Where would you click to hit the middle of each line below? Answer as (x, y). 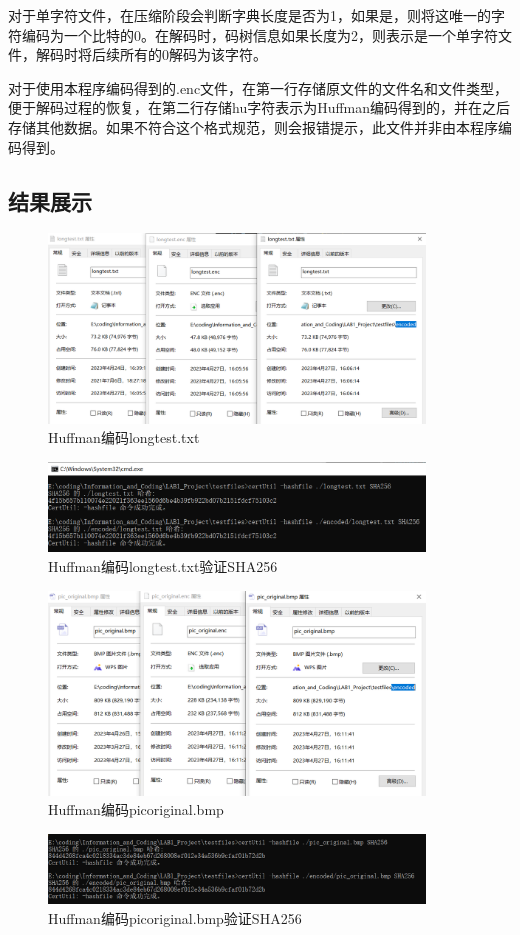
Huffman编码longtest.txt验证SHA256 (163, 566)
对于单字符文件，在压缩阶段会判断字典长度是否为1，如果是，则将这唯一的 (249, 15)
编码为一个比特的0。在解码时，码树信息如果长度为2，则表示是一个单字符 (259, 34)
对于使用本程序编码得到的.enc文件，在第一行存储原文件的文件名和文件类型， (258, 87)
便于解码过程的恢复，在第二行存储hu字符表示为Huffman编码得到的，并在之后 (259, 107)
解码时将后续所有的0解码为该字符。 (151, 54)
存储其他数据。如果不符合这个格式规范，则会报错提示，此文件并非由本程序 (253, 126)
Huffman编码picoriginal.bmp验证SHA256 (175, 918)
